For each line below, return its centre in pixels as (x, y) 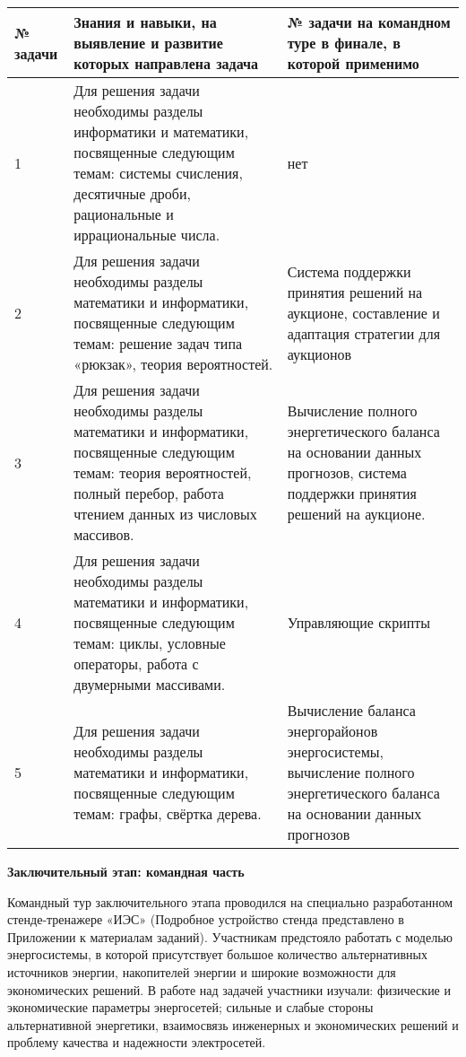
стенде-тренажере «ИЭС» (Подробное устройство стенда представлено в (206, 919)
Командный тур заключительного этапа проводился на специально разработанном (230, 901)
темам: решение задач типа (158, 343)
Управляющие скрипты (358, 622)
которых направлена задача (166, 63)
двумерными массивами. (150, 684)
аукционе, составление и (363, 312)
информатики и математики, (161, 131)
